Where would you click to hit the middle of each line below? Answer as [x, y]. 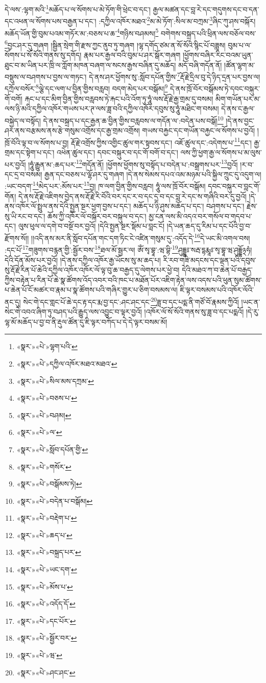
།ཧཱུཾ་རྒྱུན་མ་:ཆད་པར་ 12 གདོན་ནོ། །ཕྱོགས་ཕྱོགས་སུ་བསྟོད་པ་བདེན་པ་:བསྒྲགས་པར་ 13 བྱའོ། [133, 163]
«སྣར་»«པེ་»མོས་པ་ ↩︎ [45, 586]
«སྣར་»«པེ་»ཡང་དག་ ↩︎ [47, 569]
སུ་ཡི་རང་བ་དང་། [25, 216]
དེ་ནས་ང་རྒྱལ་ [238, 108]
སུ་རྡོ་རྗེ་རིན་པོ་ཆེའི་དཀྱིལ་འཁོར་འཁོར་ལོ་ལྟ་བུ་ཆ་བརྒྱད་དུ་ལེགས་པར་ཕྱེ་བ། [92, 270]
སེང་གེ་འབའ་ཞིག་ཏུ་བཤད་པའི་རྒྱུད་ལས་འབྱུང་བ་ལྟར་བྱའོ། [73, 312]
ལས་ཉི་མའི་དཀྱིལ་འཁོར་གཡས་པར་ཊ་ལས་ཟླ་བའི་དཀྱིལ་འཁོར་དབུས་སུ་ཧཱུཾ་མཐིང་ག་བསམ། [112, 108]
